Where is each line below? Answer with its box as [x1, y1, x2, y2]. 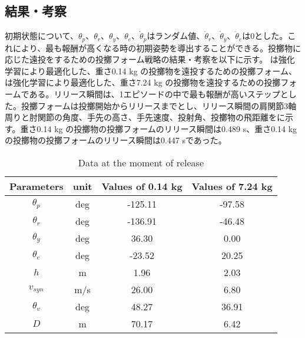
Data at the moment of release [78, 156, 204, 169]
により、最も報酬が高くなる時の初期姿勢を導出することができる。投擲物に [12, 41, 301, 54]
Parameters [9, 179, 64, 193]
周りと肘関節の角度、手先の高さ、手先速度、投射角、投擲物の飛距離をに [5, 111, 285, 123]
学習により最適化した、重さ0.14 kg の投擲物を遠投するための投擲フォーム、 [5, 64, 297, 77]
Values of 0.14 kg [101, 179, 183, 193]
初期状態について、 [5, 29, 78, 42]
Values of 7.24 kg [191, 179, 273, 193]
